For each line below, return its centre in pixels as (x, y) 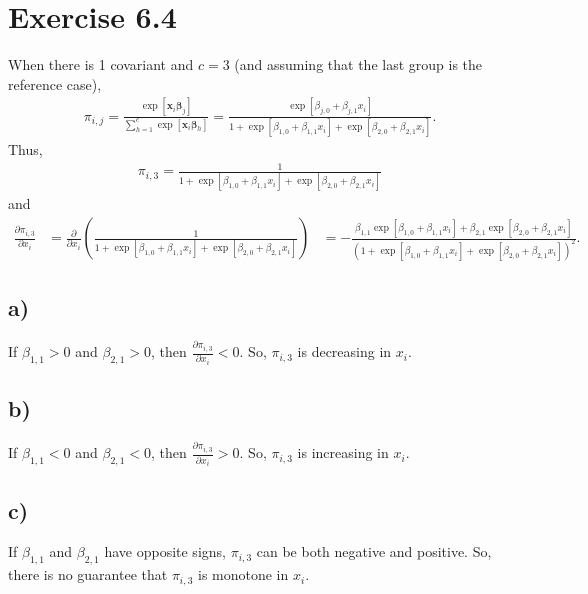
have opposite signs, (165, 551)
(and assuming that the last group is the (358, 64)
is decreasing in (344, 351)
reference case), (55, 83)
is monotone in (243, 574)
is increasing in (343, 452)
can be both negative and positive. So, (374, 551)
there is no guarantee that (88, 574)
